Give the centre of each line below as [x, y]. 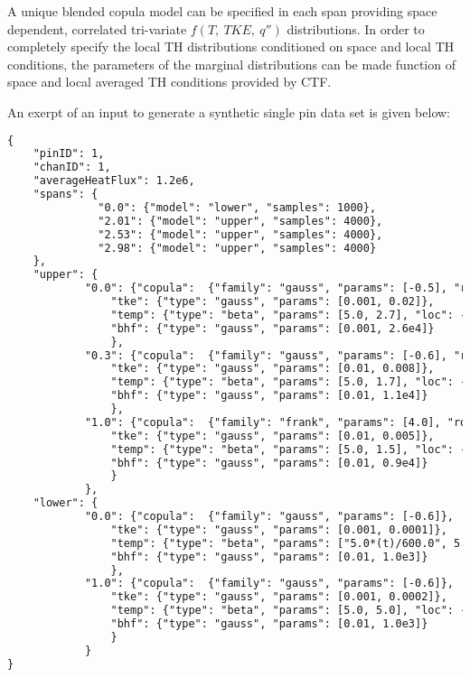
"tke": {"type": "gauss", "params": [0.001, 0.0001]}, [279, 529]
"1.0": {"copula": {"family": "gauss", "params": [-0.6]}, [269, 584]
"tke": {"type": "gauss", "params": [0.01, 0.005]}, [273, 436]
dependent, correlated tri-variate [97, 28]
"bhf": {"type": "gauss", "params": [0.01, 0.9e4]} [269, 463]
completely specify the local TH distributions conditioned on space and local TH [231, 46]
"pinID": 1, [69, 154]
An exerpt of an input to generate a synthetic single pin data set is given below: [229, 111]
